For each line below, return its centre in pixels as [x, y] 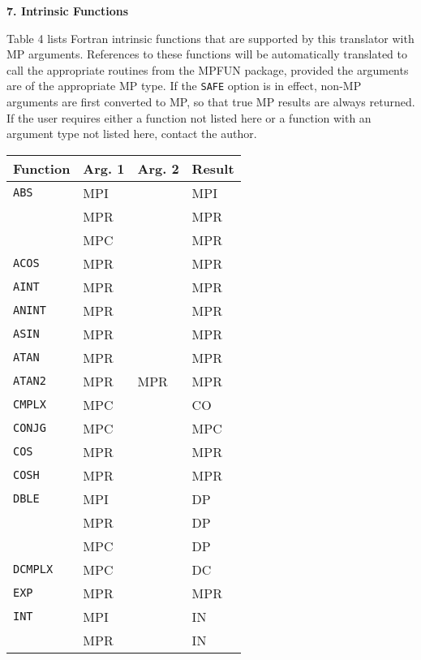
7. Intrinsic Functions [68, 11]
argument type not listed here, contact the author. [132, 134]
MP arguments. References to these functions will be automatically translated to [207, 54]
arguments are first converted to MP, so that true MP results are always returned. [211, 102]
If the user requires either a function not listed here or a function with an [189, 117]
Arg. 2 [158, 168]
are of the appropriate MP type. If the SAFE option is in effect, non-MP [184, 86]
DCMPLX [33, 569]
